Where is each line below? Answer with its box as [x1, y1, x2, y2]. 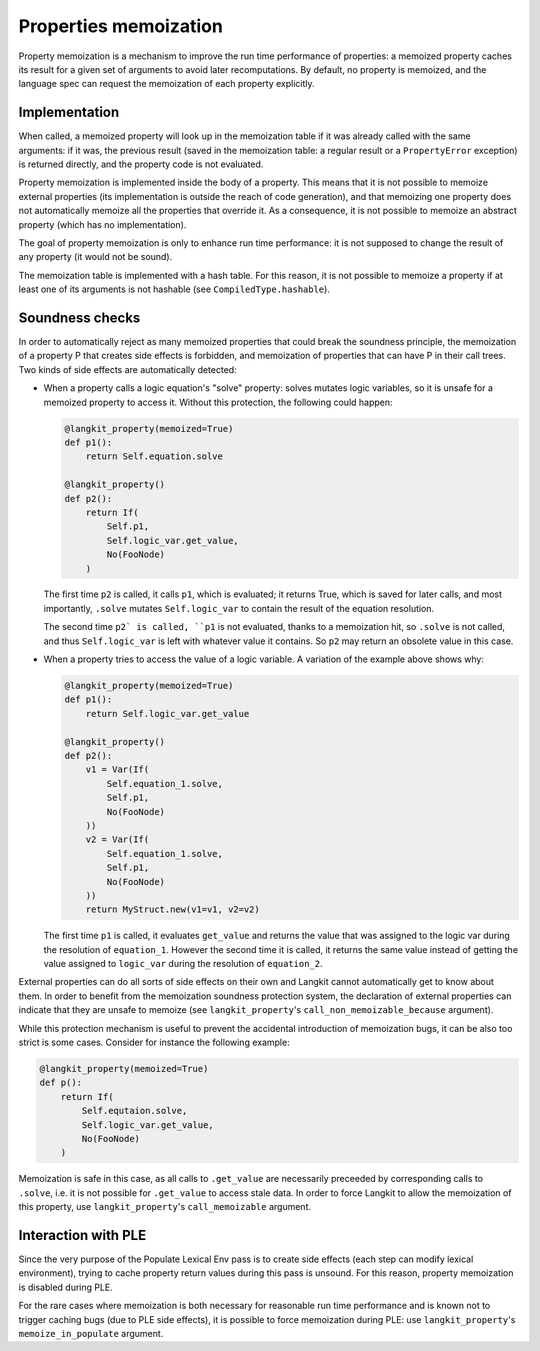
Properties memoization [18, 15, 224, 37]
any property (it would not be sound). [18, 251, 173, 263]
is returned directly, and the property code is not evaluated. [18, 158, 264, 170]
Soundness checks [18, 309, 141, 326]
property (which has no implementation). [18, 218, 187, 230]
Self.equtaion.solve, [81, 1105, 188, 1117]
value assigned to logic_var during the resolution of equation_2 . [43, 958, 324, 970]
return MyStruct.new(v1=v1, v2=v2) [85, 904, 260, 915]
